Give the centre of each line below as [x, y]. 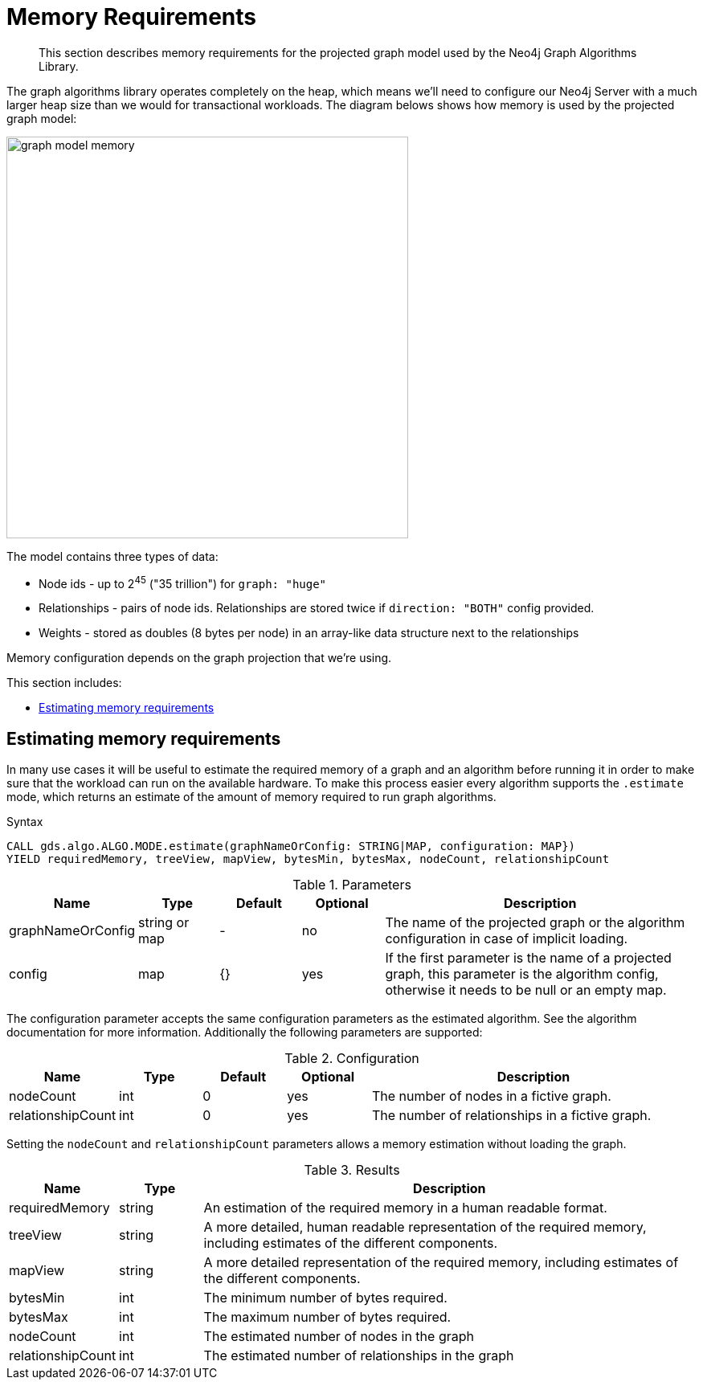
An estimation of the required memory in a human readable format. [405, 1208]
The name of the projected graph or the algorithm [535, 923]
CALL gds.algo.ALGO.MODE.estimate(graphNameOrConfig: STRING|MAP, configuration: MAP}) [291, 846]
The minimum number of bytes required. [325, 1298]
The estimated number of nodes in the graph [339, 1337]
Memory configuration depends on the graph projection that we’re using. [199, 658]
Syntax [25, 822]
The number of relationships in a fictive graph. [511, 1116]
